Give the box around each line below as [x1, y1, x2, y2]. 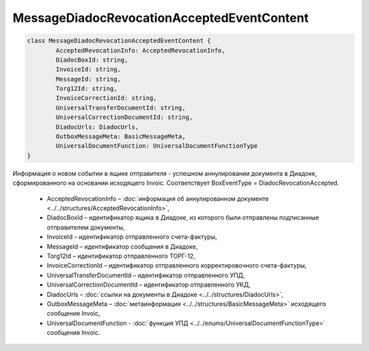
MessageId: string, [55, 75, 121, 83]
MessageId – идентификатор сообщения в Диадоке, [46, 242, 198, 250]
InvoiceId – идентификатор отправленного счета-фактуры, [46, 233, 217, 241]
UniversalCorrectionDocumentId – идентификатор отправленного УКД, [46, 281, 251, 289]
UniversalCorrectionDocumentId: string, [55, 114, 193, 121]
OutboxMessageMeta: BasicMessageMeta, [55, 133, 186, 140]
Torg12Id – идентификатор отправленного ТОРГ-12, [46, 252, 196, 260]
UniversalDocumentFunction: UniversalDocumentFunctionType [55, 142, 258, 150]
